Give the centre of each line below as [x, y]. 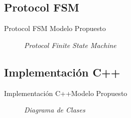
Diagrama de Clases [55, 110]
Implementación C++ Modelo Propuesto [66, 93]
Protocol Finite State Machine [70, 45]
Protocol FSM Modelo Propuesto [55, 28]
